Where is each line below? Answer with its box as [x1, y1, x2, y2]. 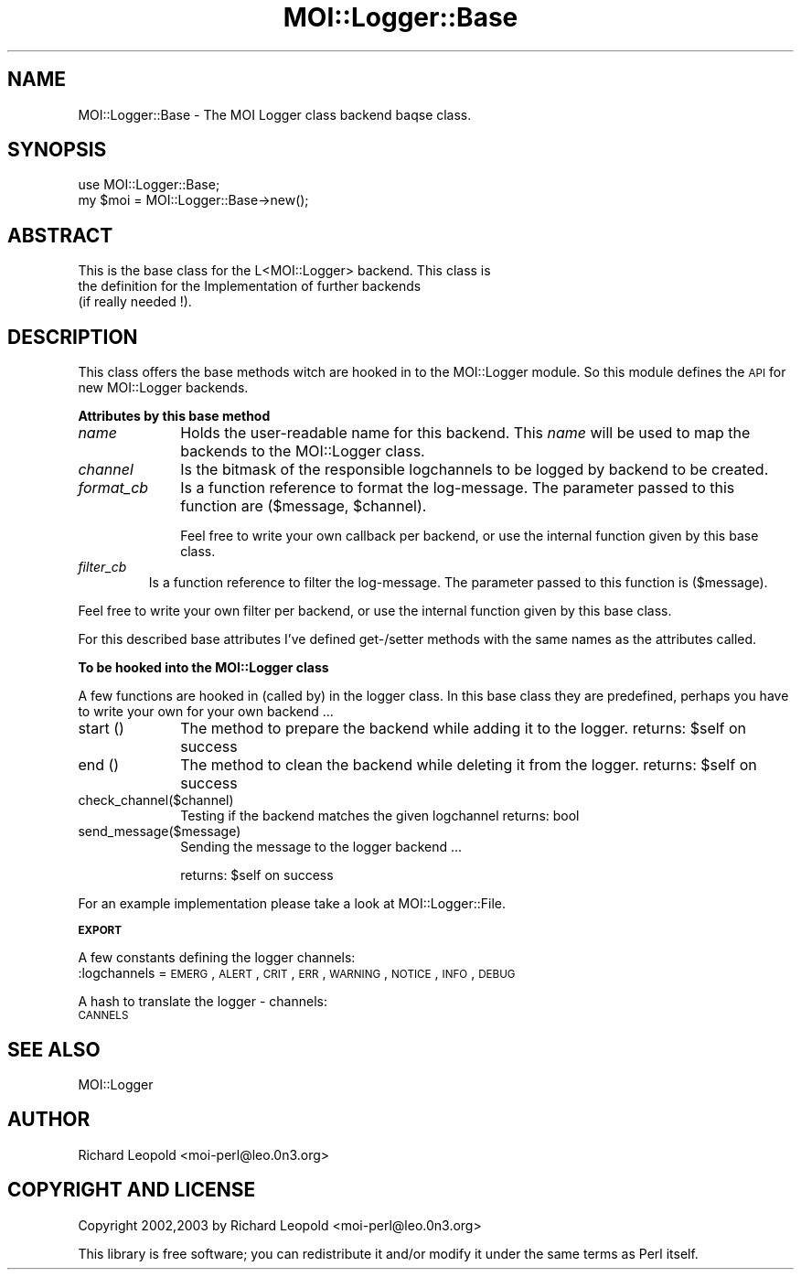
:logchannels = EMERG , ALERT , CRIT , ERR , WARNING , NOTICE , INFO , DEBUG [78, 965, 516, 982]
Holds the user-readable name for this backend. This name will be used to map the [180, 424, 751, 443]
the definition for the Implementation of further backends [78, 278, 422, 295]
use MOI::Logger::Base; [78, 177, 220, 193]
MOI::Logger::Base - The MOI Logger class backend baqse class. [78, 106, 472, 123]
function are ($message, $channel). [180, 497, 427, 516]
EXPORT [78, 924, 123, 938]
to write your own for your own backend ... [78, 703, 334, 720]
